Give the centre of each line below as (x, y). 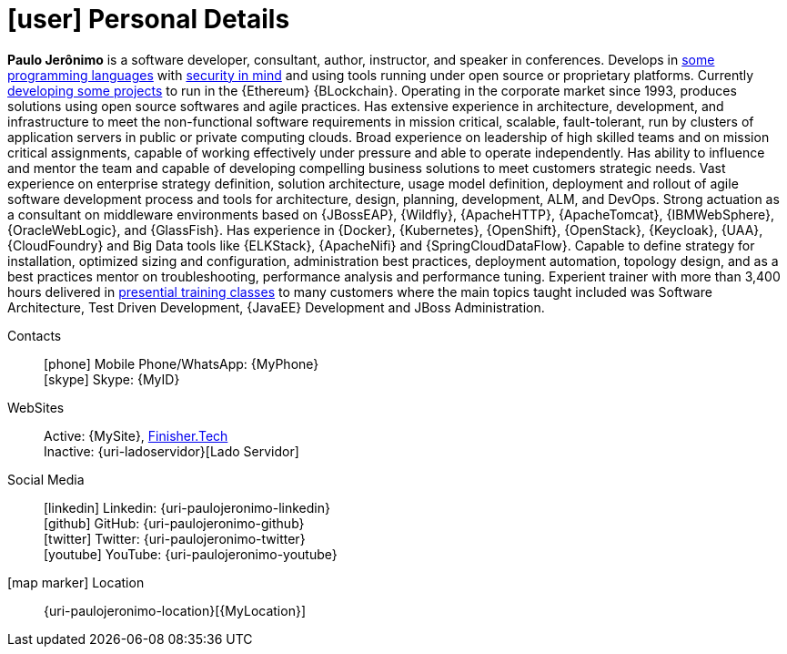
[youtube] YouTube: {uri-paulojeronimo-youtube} (191, 554)
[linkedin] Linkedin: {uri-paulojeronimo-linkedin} (187, 507)
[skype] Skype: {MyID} (112, 379)
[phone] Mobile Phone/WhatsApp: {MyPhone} (182, 363)
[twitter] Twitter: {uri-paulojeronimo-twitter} (175, 538)
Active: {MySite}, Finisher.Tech (136, 435)
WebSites (36, 407)
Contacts (35, 335)
